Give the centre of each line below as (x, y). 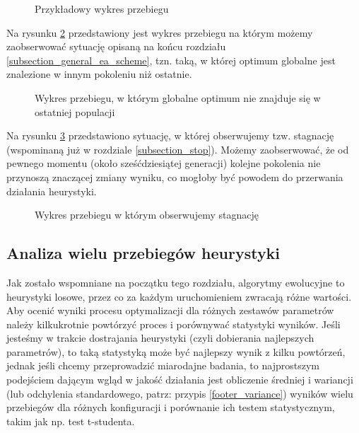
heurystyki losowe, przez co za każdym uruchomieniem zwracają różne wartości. (179, 296)
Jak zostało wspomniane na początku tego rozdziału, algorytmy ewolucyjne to (176, 282)
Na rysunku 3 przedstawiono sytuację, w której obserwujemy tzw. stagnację (170, 135)
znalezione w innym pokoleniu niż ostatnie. (99, 74)
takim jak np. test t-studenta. (71, 421)
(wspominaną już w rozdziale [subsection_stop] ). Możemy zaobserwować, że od (178, 149)
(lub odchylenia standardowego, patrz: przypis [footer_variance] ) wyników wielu (180, 393)
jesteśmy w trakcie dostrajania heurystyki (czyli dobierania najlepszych (160, 338)
